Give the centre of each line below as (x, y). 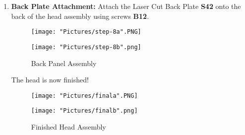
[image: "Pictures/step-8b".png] (86, 47)
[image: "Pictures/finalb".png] (84, 111)
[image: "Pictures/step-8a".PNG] (86, 32)
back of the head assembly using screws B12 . (80, 16)
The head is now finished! (50, 80)
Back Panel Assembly (64, 63)
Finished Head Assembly (68, 127)
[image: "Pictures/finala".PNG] (84, 96)
